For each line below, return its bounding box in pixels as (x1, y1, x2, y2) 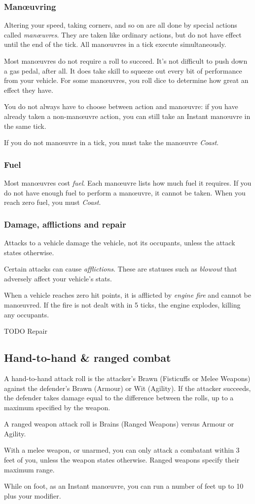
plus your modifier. (4, 490, 61, 501)
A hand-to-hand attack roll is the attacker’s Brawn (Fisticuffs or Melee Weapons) (4, 373, 251, 383)
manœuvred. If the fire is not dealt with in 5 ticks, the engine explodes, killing (4, 299, 241, 310)
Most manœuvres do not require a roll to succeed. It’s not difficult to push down (4, 56, 248, 66)
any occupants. (4, 309, 49, 319)
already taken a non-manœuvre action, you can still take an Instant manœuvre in (4, 111, 251, 121)
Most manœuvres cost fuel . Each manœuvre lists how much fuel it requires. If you (4, 177, 252, 188)
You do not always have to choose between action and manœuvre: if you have (4, 101, 238, 112)
